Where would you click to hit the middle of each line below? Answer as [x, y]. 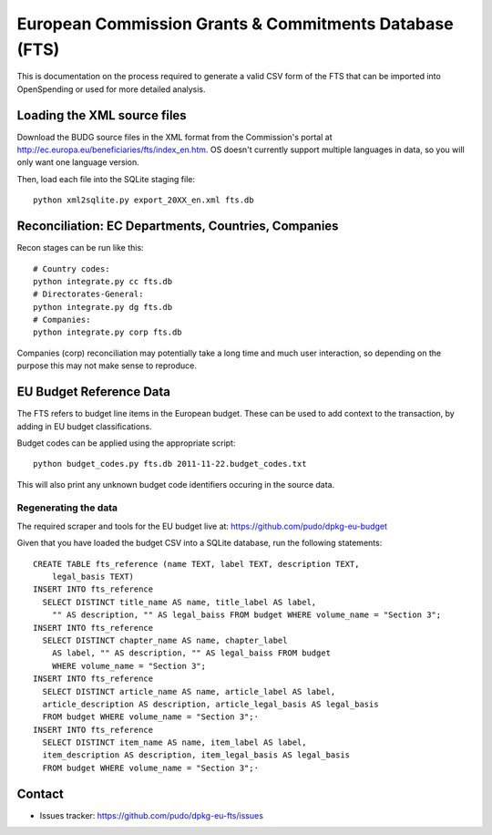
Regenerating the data [67, 508]
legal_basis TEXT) [93, 577]
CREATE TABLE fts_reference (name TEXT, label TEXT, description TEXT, [196, 564]
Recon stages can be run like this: [81, 248]
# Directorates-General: [88, 294]
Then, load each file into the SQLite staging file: [106, 179]
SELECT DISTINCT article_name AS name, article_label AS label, [189, 691]
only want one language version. [78, 162]
